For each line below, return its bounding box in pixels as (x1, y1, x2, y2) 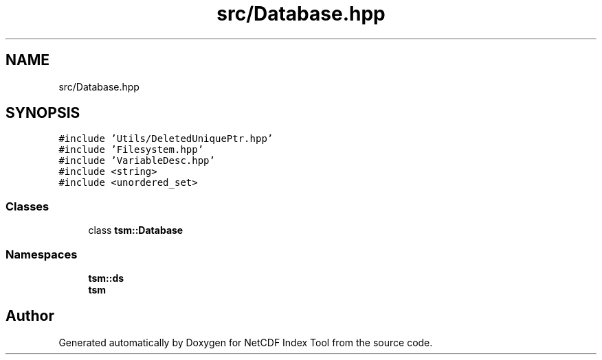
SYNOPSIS (5, 104, 80, 122)
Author (5, 307, 54, 325)
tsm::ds (88, 272, 124, 284)
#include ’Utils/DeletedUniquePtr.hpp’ (58, 133, 274, 145)
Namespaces (5, 247, 78, 261)
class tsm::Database (88, 224, 183, 237)
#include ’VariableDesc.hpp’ (58, 155, 215, 167)
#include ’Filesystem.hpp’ (58, 144, 204, 156)
